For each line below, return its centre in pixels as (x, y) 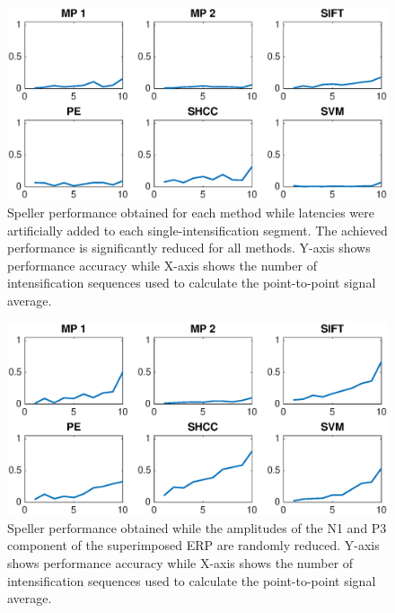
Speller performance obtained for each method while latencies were (191, 213)
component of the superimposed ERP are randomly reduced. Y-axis (193, 545)
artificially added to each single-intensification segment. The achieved (197, 230)
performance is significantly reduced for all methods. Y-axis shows (189, 248)
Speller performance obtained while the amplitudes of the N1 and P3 (197, 527)
